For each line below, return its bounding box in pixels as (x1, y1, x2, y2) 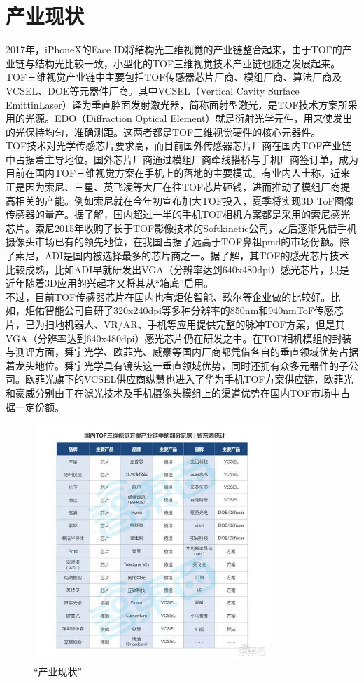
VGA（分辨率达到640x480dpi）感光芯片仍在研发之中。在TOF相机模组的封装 (6, 330, 352, 345)
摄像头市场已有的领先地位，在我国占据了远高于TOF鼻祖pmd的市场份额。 (6, 234, 340, 249)
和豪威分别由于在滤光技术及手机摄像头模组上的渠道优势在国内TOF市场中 (6, 385, 341, 400)
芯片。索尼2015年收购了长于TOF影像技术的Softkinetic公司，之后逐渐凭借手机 (6, 220, 357, 235)
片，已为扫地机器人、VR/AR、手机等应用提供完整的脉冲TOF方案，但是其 (6, 317, 345, 331)
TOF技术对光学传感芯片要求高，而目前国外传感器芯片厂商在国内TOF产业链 (6, 138, 352, 153)
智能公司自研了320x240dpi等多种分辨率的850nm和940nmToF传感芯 (44, 303, 344, 318)
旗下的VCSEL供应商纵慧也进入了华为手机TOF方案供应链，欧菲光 (54, 372, 353, 386)
